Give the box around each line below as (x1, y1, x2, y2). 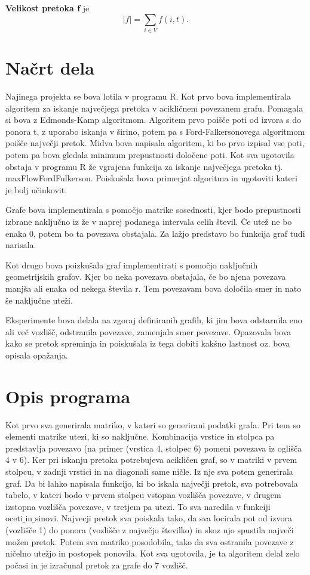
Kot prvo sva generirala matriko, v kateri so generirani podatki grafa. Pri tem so (5, 418, 300, 431)
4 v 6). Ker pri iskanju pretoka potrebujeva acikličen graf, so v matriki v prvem (5, 453, 297, 466)
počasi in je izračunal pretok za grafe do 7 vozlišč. (5, 558, 188, 571)
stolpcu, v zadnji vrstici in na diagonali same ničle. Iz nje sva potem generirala (5, 465, 293, 478)
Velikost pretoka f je (5, 2, 90, 14)
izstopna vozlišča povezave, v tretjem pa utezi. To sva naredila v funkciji (5, 500, 271, 512)
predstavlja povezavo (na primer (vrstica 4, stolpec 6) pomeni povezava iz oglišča (5, 441, 302, 454)
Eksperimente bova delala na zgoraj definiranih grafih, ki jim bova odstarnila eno (5, 314, 302, 326)
